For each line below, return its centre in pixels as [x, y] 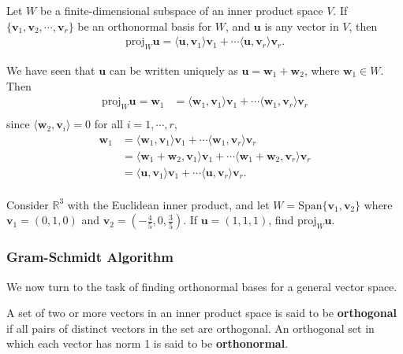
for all [108, 124]
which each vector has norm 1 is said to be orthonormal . [147, 343]
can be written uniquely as [174, 70]
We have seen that [51, 70]
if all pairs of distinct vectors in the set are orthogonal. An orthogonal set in [190, 328]
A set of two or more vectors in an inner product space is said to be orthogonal [202, 313]
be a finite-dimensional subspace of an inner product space [181, 10]
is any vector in [302, 26]
